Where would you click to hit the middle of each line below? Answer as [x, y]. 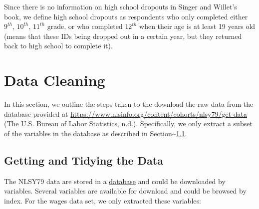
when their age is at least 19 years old [197, 26]
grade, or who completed [85, 26]
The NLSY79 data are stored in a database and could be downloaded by [115, 181]
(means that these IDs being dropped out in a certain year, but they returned [123, 36]
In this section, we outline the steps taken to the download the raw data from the [129, 104]
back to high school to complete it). [58, 46]
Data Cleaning [55, 80]
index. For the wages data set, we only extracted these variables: [103, 200]
